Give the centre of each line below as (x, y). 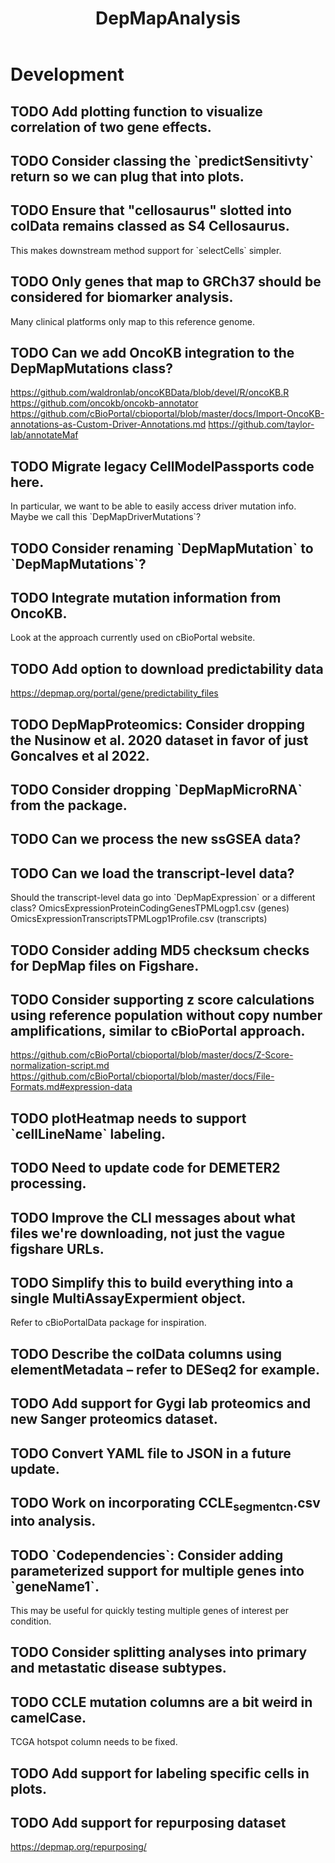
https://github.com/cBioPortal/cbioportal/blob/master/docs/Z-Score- (152, 1055)
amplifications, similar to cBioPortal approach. (158, 1031)
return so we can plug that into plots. (127, 176)
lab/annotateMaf (44, 435)
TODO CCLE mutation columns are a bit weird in (161, 1702)
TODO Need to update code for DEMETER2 (145, 1168)
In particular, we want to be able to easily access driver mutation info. (153, 506)
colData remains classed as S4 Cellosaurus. (150, 226)
